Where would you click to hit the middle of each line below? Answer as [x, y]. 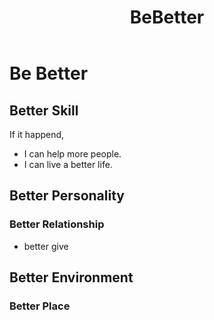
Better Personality [67, 196]
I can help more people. [72, 154]
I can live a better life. [68, 164]
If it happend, [37, 134]
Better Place [40, 306]
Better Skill [44, 110]
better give [46, 246]
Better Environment [71, 277]
